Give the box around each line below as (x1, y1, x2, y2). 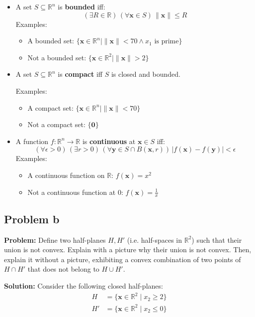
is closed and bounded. (111, 69, 180, 79)
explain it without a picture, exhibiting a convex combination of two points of (4, 254, 241, 264)
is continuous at (82, 136, 136, 146)
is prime (154, 38, 179, 45)
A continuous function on (27, 169, 105, 180)
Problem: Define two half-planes (4, 234, 106, 245)
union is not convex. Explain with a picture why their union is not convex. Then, (4, 244, 252, 255)
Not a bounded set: (27, 52, 86, 62)
